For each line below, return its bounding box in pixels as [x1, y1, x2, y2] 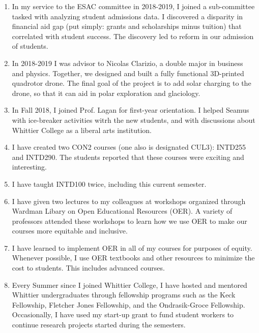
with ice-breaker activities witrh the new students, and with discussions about [12, 114, 255, 125]
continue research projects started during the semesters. [12, 319, 186, 330]
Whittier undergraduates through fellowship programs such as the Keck [12, 289, 236, 300]
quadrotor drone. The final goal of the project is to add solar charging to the [12, 78, 251, 88]
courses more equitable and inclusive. [12, 225, 128, 236]
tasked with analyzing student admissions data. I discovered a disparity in [12, 11, 243, 21]
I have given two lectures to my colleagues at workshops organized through [12, 195, 246, 206]
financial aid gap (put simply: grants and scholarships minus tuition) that [12, 21, 242, 31]
